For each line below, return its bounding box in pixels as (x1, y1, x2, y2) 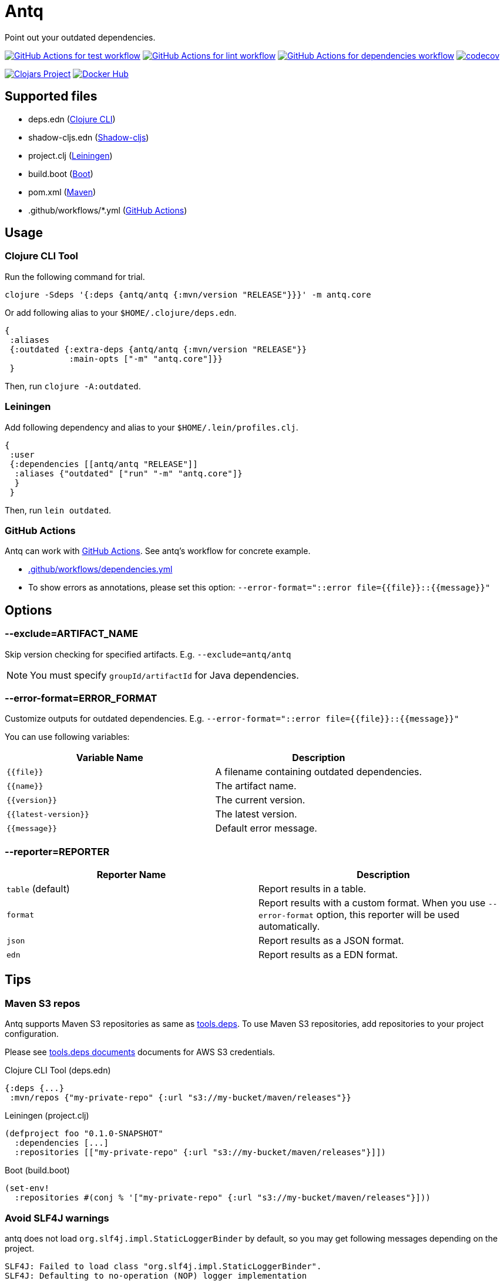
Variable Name (76, 752, 143, 764)
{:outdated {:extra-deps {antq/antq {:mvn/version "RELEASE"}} (9, 344, 307, 354)
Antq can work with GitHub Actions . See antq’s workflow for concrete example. (5, 546, 311, 556)
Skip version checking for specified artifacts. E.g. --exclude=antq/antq (5, 649, 291, 659)
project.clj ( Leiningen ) (28, 150, 113, 161)
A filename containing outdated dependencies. (215, 766, 422, 778)
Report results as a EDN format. (258, 949, 398, 961)
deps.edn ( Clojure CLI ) (28, 114, 116, 124)
